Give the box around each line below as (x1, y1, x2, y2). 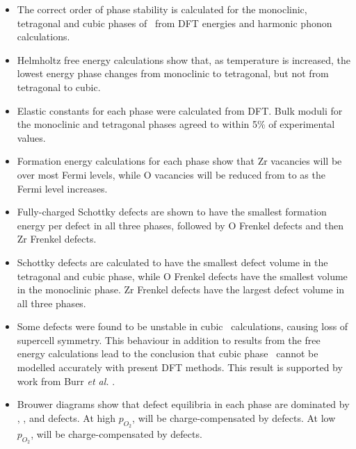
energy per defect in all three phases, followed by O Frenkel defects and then (17, 218, 343, 232)
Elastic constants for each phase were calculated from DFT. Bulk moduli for (17, 103, 343, 117)
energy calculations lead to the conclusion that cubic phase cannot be (17, 346, 318, 361)
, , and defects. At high (17, 410, 116, 425)
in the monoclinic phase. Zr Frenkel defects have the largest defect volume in (17, 282, 345, 297)
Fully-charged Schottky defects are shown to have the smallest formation (17, 204, 327, 219)
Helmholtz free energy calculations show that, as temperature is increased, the (17, 52, 351, 67)
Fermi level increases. (17, 181, 108, 195)
